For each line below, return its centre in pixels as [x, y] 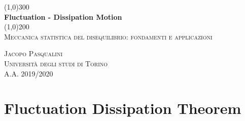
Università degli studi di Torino [56, 63]
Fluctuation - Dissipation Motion [63, 16]
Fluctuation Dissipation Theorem [123, 108]
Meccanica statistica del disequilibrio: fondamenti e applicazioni [108, 36]
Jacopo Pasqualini [33, 53]
